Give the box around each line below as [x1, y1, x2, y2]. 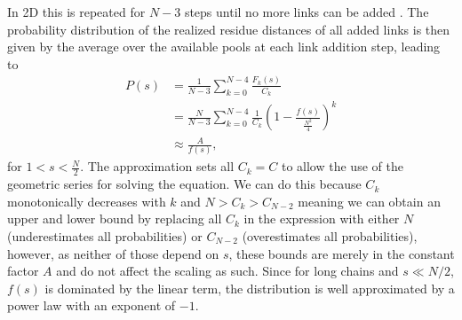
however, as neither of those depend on [7, 244, 219, 262]
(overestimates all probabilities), [242, 226, 418, 245]
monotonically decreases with [7, 191, 166, 210]
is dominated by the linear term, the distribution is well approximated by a [44, 278, 455, 297]
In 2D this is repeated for [7, 3, 146, 20]
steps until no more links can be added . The [184, 3, 429, 20]
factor [7, 261, 39, 280]
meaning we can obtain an [298, 191, 441, 210]
